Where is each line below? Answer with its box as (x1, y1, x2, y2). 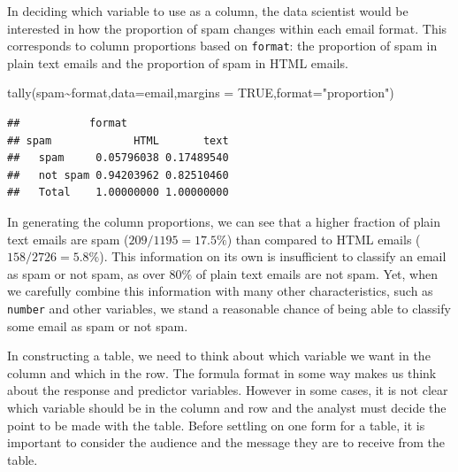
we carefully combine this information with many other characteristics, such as (7, 282, 433, 300)
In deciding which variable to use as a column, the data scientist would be (7, 2, 408, 19)
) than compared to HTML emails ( (226, 229, 421, 248)
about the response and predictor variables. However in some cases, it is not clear (7, 381, 448, 399)
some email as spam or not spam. (7, 316, 188, 335)
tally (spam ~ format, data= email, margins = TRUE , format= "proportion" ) (7, 83, 394, 102)
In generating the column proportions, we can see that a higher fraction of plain (7, 213, 440, 230)
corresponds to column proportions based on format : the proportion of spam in (7, 36, 438, 55)
